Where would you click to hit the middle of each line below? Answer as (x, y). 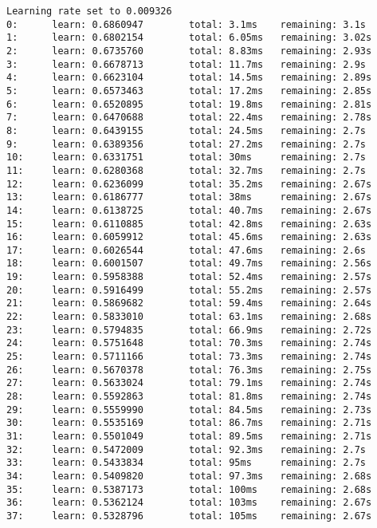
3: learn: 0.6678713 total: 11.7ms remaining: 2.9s (187, 64)
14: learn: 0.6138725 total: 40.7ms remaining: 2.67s (189, 210)
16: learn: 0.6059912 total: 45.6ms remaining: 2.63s (189, 237)
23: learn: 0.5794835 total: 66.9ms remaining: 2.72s (189, 330)
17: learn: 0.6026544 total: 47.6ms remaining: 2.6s (187, 250)
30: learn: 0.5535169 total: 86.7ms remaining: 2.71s (189, 423)
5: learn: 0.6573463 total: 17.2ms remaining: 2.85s (189, 91)
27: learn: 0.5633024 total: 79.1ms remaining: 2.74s (189, 383)
